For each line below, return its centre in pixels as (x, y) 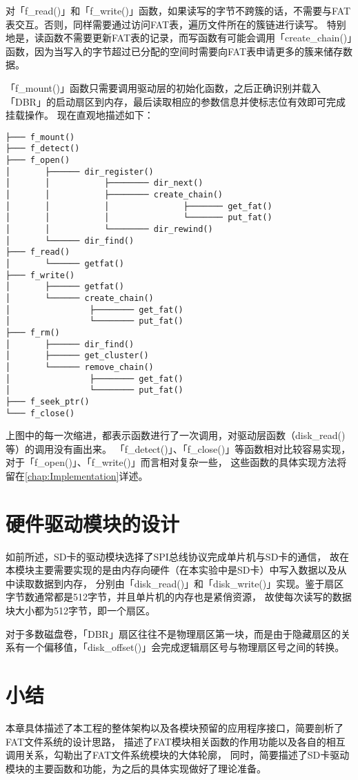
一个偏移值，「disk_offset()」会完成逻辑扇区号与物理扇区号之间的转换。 (185, 647)
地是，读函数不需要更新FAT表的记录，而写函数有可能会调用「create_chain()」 (179, 38)
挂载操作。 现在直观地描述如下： (80, 115)
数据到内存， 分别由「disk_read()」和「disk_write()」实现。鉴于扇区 (189, 583)
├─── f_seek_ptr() (48, 401)
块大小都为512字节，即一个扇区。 (80, 611)
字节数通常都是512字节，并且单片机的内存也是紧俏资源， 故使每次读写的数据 (179, 597)
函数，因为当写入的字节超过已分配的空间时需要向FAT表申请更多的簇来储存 (175, 51)
